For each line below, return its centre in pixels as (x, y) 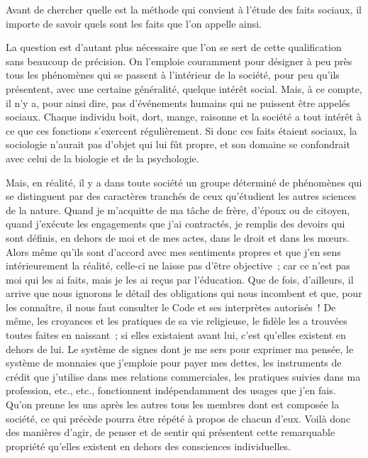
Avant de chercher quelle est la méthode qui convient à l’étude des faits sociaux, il (184, 9)
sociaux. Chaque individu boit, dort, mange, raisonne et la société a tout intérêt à (184, 117)
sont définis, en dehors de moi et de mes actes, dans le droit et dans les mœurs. (178, 237)
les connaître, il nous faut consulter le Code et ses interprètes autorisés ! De (171, 307)
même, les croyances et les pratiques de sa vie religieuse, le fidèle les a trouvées (177, 321)
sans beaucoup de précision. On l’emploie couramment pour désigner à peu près (179, 61)
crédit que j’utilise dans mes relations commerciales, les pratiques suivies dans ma (183, 376)
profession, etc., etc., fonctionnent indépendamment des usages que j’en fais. (171, 390)
